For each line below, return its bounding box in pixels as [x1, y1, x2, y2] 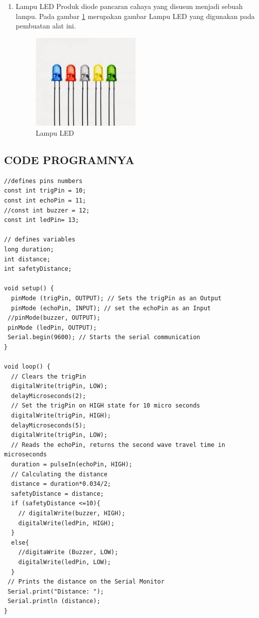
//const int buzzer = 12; [4, 206, 90, 214]
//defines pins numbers [4, 177, 83, 185]
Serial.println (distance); [7, 598, 101, 605]
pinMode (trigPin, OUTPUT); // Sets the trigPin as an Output [11, 294, 222, 302]
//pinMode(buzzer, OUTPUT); [7, 314, 101, 322]
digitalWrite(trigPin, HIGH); [11, 412, 111, 419]
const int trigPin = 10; [4, 187, 86, 195]
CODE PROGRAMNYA [4, 152, 134, 167]
